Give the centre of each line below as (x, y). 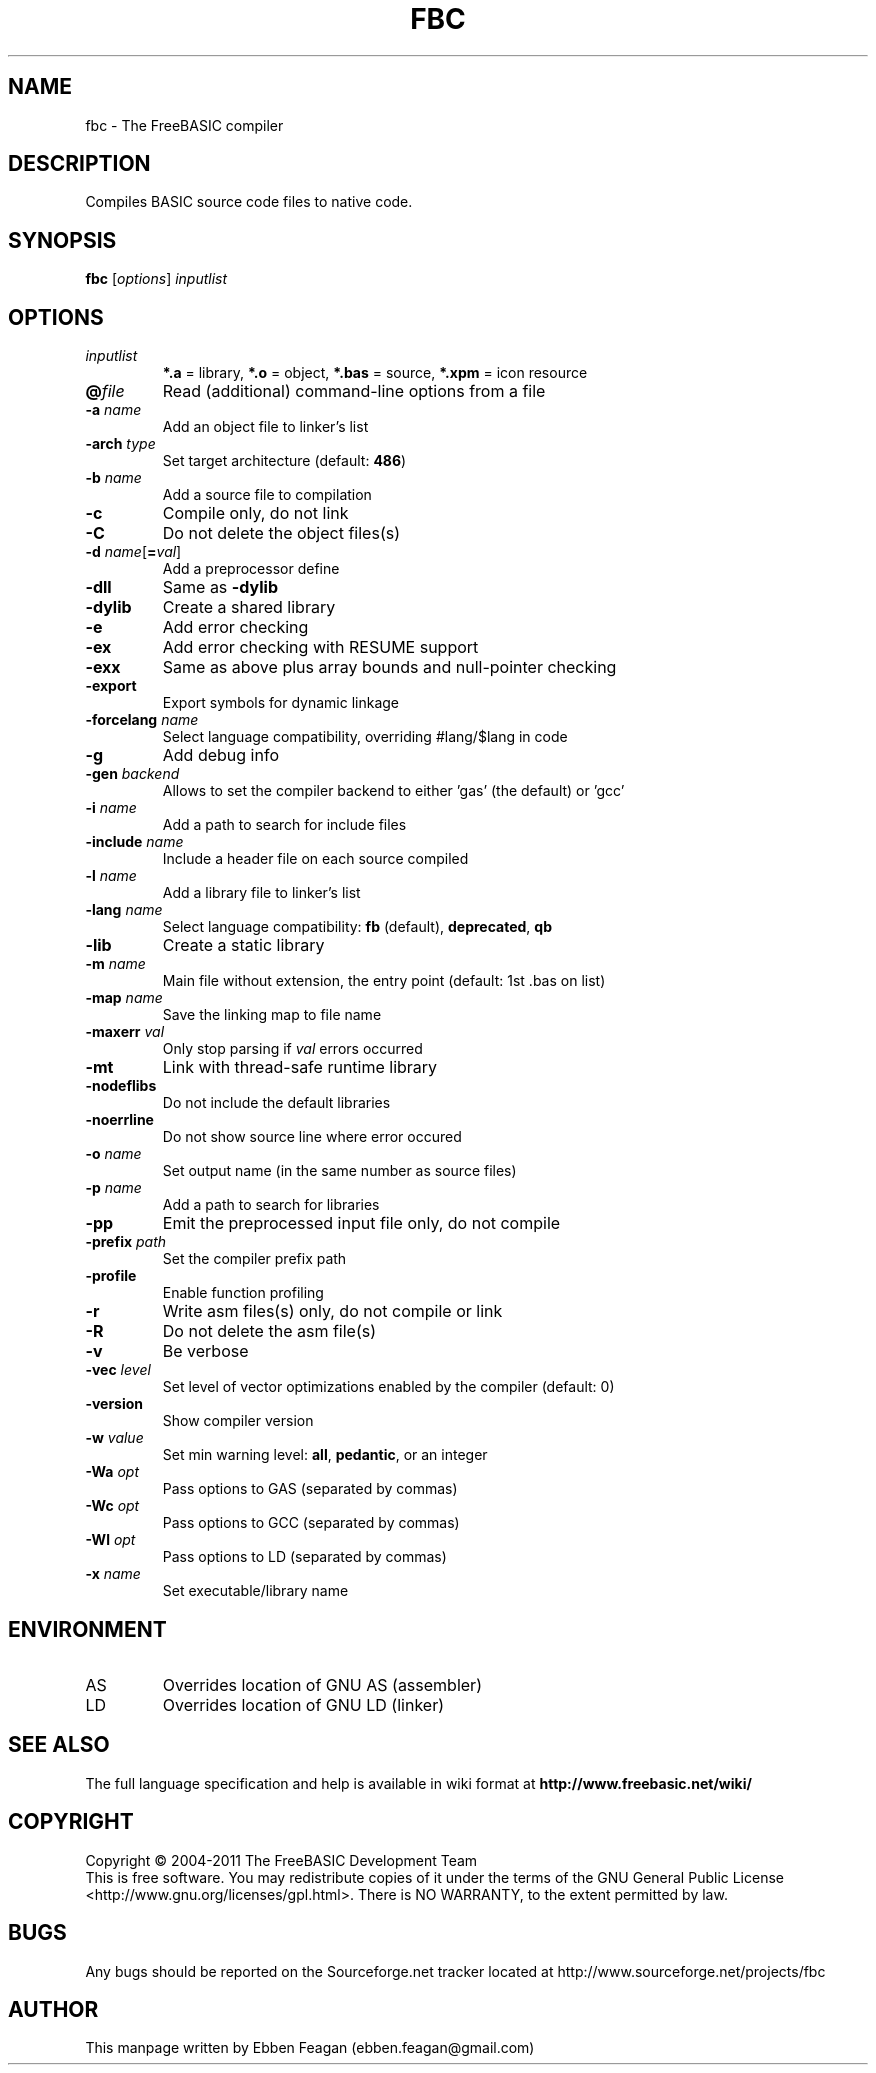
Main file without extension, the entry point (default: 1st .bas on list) (384, 981)
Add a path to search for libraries (271, 1205)
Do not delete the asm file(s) (269, 1331)
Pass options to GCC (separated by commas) (311, 1523)
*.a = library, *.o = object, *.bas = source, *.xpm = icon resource (375, 373)
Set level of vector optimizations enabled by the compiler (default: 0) (388, 1387)
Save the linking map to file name (272, 1015)
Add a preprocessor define (251, 569)
